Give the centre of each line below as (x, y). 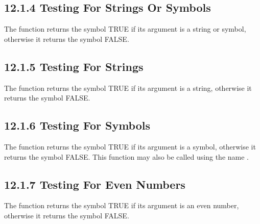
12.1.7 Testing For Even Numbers (95, 184)
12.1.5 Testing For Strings (74, 66)
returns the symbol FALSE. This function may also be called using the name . (126, 156)
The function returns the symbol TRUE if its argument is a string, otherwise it (128, 88)
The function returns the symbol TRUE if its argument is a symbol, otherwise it (130, 146)
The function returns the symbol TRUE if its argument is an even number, (122, 205)
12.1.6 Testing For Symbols (77, 125)
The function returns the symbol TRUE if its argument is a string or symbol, (125, 29)
